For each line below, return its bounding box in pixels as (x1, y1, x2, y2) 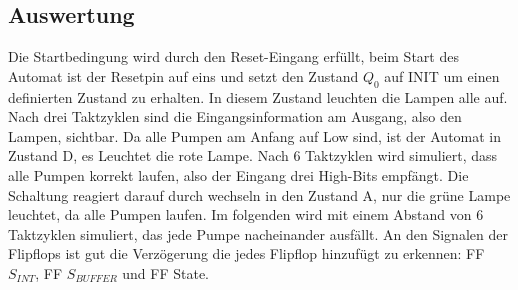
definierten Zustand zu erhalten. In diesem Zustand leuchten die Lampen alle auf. (8, 86, 508, 107)
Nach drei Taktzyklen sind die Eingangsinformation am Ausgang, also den (8, 106, 462, 127)
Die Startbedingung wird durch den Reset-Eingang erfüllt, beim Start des (8, 46, 459, 67)
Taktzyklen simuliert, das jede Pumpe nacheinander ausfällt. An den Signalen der (8, 223, 508, 244)
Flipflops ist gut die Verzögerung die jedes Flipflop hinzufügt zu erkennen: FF (8, 243, 485, 264)
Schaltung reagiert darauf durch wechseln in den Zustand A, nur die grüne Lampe (8, 184, 511, 205)
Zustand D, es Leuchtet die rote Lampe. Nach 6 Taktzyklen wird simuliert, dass (8, 145, 498, 166)
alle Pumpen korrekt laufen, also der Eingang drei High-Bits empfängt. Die (8, 164, 469, 185)
